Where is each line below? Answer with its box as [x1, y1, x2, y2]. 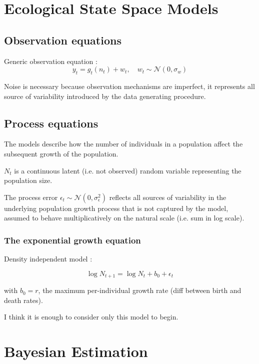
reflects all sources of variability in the [109, 191, 226, 202]
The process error [4, 191, 58, 202]
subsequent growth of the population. [4, 148, 118, 158]
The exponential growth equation [4, 233, 141, 246]
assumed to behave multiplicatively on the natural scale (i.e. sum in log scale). [4, 212, 244, 223]
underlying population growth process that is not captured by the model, [4, 202, 228, 213]
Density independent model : [4, 253, 92, 264]
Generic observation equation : [4, 55, 97, 66]
